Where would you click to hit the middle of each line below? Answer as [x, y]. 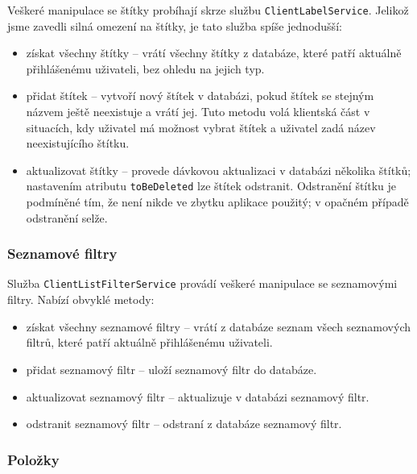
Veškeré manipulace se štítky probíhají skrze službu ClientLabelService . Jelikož [208, 10]
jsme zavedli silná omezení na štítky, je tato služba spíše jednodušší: [175, 25]
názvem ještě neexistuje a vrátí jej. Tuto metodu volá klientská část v [198, 112]
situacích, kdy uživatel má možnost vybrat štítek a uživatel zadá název [201, 127]
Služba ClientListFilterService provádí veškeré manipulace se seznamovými [202, 283]
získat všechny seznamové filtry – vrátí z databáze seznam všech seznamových [219, 326]
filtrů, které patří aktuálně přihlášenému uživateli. [149, 342]
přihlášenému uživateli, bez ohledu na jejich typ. [145, 68]
